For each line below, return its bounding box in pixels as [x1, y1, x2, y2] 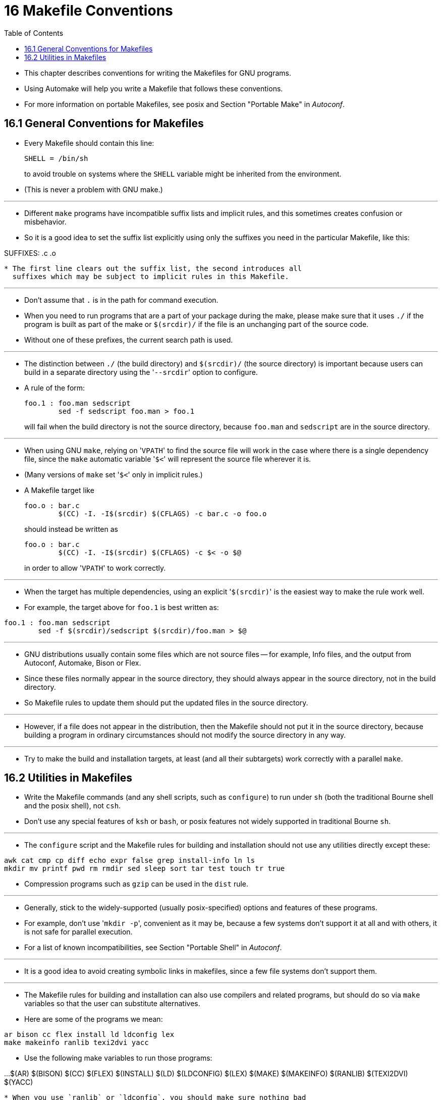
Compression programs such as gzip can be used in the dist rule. [24, 879, 249, 889]
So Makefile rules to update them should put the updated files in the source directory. [24, 698, 308, 707]
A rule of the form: [24, 383, 85, 392]
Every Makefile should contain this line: [24, 138, 154, 147]
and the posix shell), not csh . [24, 801, 121, 810]
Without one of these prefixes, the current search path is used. [24, 335, 233, 344]
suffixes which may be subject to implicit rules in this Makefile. [12, 272, 289, 281]
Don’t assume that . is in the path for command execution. [24, 295, 218, 304]
